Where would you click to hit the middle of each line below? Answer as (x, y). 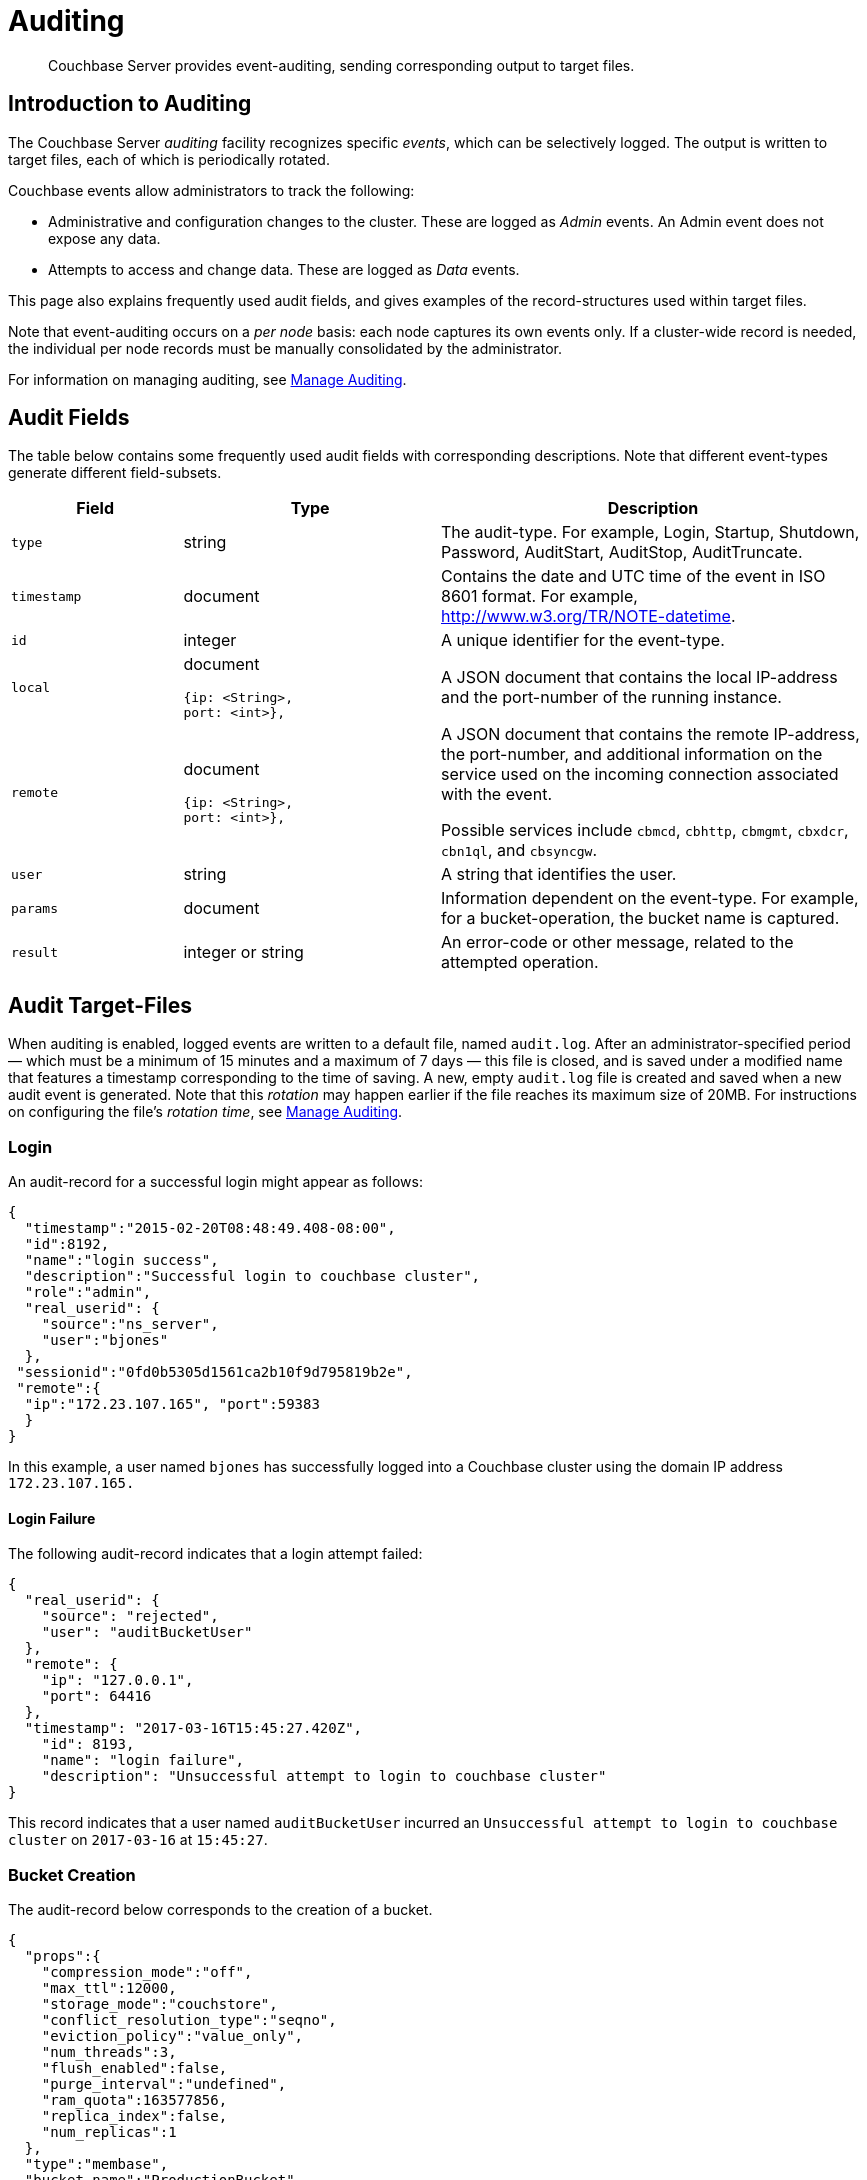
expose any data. (104, 238)
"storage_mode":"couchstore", (159, 2004)
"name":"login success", (121, 1260)
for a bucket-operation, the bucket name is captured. (640, 918)
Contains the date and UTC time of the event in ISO (633, 576)
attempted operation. (519, 962)
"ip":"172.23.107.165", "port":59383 (172, 1404)
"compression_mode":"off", (147, 1972)
